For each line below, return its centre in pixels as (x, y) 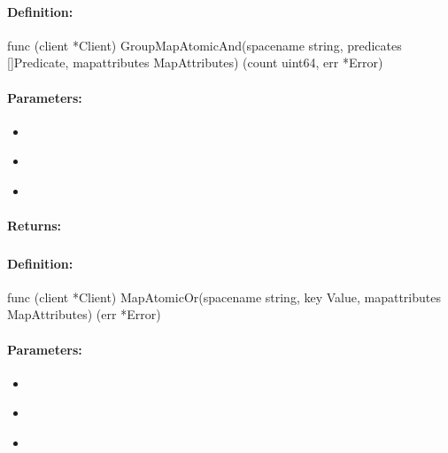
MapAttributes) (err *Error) (84, 314)
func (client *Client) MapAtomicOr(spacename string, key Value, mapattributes (224, 297)
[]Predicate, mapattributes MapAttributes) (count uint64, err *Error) (195, 62)
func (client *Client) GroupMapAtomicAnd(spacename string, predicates (205, 45)
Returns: (35, 226)
